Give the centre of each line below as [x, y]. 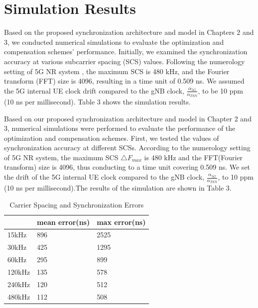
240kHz [19, 284]
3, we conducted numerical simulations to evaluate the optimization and [114, 42]
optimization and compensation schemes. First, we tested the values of [112, 138]
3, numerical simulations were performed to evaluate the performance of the [120, 128]
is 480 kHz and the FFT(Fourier [193, 157]
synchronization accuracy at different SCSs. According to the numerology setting [127, 148]
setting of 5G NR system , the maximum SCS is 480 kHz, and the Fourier [117, 71]
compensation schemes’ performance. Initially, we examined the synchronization [126, 51]
